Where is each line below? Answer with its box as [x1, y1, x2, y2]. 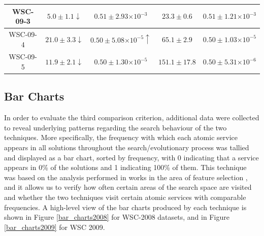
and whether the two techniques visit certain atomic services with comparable [4, 192, 246, 203]
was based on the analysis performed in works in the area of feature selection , [4, 172, 248, 182]
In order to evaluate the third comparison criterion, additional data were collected [4, 112, 259, 123]
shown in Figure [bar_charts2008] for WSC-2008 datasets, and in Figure [4, 212, 229, 222]
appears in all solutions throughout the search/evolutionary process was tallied [4, 142, 249, 153]
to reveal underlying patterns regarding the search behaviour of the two [4, 122, 227, 132]
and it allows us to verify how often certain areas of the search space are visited [4, 182, 252, 192]
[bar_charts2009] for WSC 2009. [4, 221, 105, 232]
